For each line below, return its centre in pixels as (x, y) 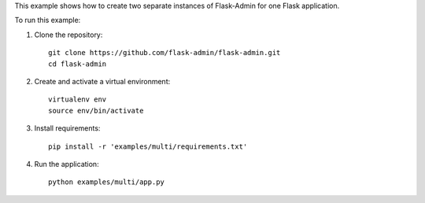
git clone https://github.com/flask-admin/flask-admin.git (164, 53)
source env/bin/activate (96, 111)
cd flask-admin (78, 64)
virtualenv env (78, 100)
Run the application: (67, 164)
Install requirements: (67, 128)
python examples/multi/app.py (107, 182)
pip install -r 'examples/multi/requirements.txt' (148, 146)
